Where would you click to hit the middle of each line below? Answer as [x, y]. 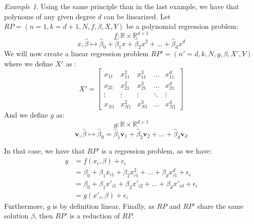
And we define [26, 115]
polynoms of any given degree [50, 16]
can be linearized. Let [137, 16]
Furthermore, [24, 206]
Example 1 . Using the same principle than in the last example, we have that [122, 6]
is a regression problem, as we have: [157, 151]
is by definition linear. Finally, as [104, 206]
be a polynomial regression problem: [182, 26]
